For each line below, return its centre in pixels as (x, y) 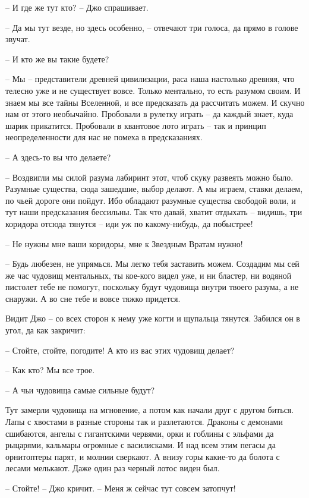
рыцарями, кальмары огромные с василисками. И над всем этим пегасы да (141, 445)
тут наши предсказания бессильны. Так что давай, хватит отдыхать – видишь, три (154, 212)
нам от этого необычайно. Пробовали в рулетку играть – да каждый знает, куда (149, 114)
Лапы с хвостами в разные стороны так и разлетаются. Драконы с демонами (144, 422)
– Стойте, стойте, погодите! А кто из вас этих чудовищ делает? (120, 350)
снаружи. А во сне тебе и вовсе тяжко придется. (93, 298)
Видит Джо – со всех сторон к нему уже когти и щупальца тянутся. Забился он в (153, 318)
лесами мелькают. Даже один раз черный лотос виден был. (113, 468)
